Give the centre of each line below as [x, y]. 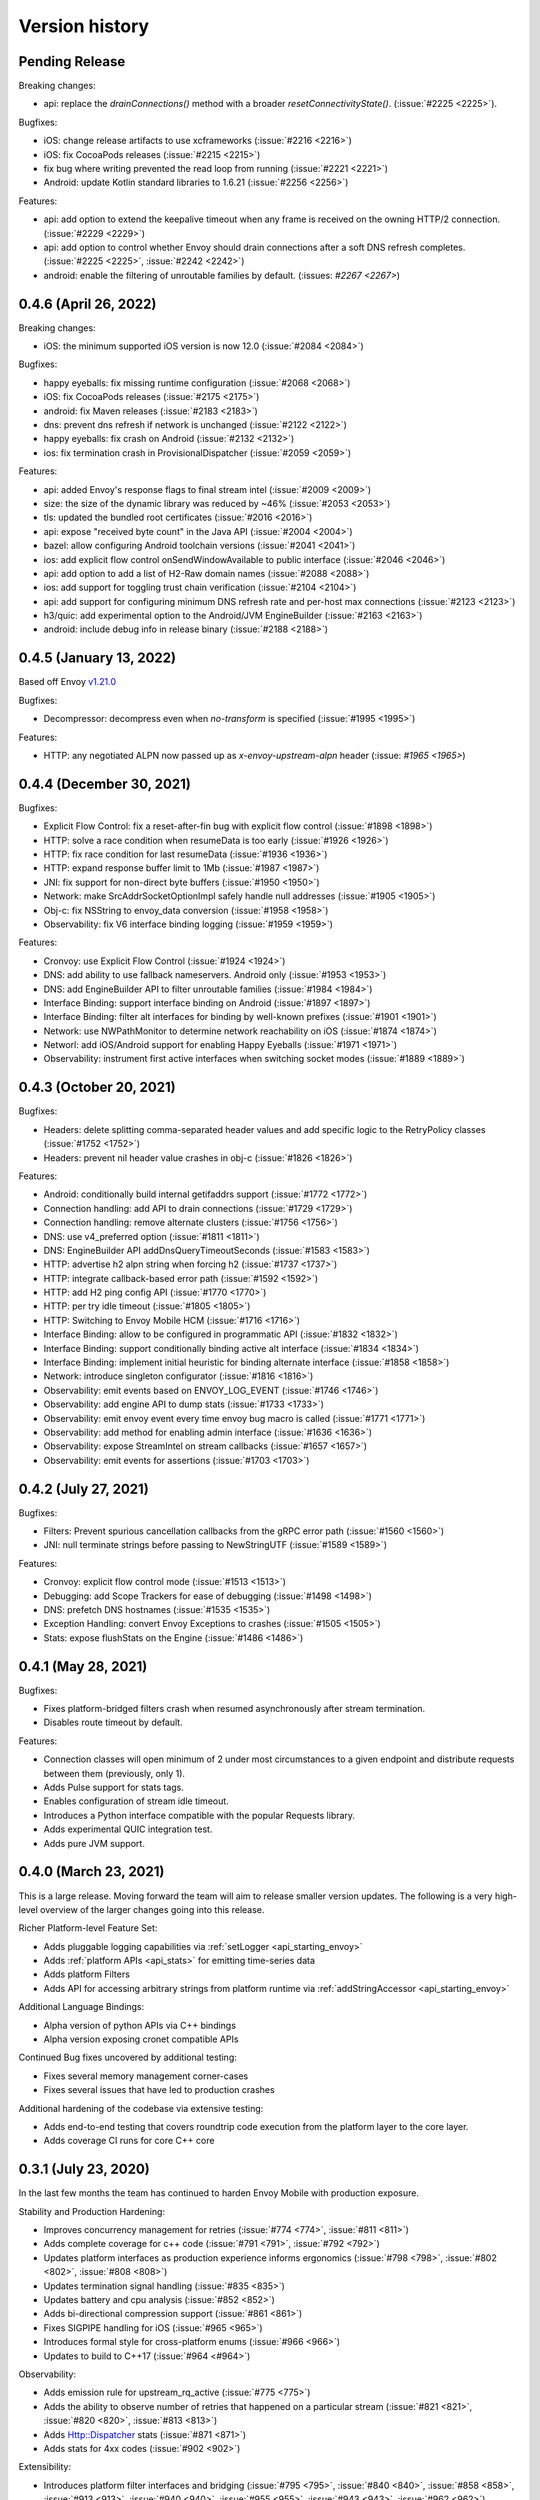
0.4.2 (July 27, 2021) [83, 1488]
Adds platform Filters [86, 1974]
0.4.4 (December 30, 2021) [105, 783]
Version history [84, 26]
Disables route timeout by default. [113, 1722]
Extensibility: [45, 2467]
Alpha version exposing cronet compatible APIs [141, 2039]
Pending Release [72, 61]
